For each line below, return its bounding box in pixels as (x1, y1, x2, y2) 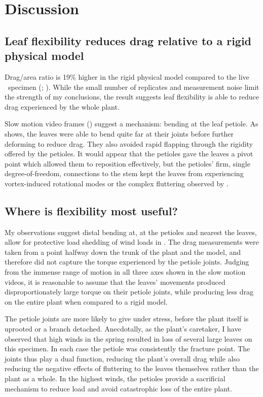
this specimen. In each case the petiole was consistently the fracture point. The (5, 343, 250, 354)
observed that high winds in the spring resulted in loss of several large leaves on (5, 333, 252, 344)
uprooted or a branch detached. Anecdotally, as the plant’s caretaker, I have (5, 323, 241, 334)
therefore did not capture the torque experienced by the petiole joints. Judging (5, 256, 249, 267)
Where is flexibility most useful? (5, 203, 178, 218)
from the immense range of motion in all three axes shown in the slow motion (5, 267, 246, 277)
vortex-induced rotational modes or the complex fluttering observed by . (5, 178, 229, 188)
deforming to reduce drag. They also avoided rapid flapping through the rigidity (5, 138, 253, 149)
